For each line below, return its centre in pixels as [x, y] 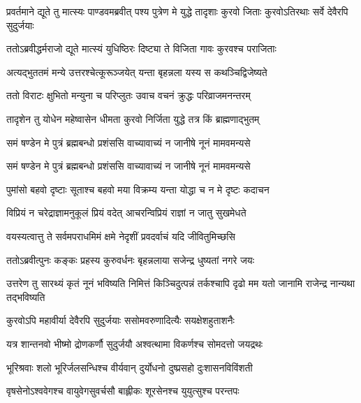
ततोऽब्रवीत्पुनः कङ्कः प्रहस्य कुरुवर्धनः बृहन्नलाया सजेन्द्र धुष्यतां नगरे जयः [130, 259]
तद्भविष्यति [26, 296]
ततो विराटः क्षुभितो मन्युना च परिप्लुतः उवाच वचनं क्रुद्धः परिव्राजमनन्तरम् [128, 95]
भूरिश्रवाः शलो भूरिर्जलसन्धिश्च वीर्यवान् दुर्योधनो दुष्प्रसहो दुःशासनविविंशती [130, 367]
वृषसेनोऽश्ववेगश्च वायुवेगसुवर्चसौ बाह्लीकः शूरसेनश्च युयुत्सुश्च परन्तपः [123, 391]
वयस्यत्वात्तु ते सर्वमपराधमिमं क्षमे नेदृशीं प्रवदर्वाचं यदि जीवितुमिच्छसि [121, 236]
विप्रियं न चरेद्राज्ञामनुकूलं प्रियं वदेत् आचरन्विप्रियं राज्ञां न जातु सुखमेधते [126, 213]
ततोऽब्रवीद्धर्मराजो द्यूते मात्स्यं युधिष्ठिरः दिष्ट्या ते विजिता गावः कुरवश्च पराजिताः [141, 49]
